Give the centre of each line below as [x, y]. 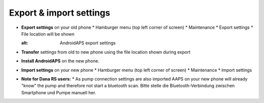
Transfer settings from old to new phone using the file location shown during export [106, 52]
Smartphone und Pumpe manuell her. [59, 92]
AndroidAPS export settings [88, 43]
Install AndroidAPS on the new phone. [60, 61]
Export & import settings [60, 13]
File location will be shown [48, 34]
